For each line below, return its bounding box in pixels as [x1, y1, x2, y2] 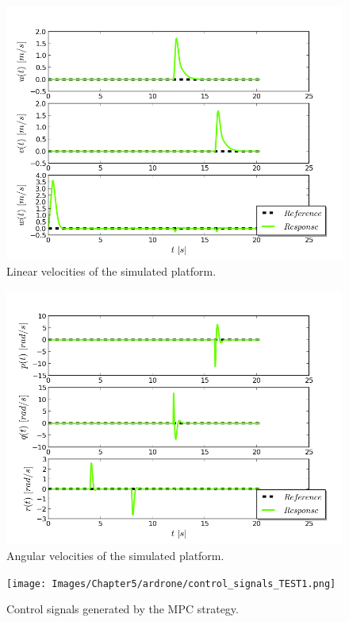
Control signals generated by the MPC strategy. [6, 601, 239, 617]
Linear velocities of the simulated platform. [6, 263, 217, 280]
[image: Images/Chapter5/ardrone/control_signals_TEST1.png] [6, 578, 336, 589]
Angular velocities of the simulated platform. [6, 547, 224, 563]
